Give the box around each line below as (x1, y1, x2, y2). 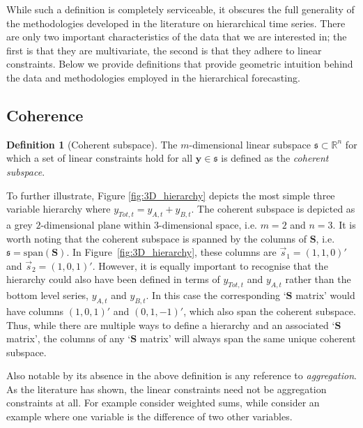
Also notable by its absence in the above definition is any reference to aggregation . (6, 368, 357, 383)
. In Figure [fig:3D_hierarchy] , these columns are (66, 245, 277, 259)
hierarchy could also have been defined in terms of (6, 272, 220, 286)
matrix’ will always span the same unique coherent (139, 331, 356, 346)
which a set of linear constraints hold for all (6, 151, 193, 165)
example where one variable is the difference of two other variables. (6, 409, 293, 424)
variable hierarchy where (6, 201, 111, 216)
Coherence (6, 104, 84, 125)
